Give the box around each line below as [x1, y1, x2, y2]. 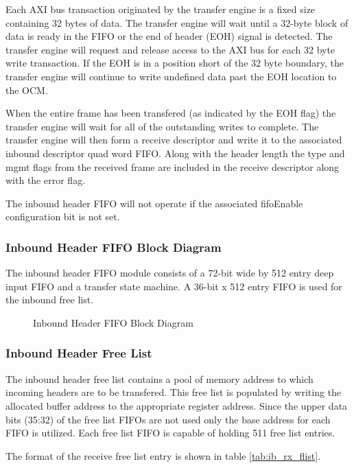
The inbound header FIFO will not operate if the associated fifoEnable [5, 196, 303, 210]
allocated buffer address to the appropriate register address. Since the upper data [5, 398, 348, 412]
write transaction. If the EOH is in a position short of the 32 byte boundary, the [5, 56, 344, 70]
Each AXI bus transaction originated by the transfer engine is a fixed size [5, 2, 316, 16]
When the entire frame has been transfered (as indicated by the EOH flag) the [5, 106, 336, 120]
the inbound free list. [5, 292, 94, 307]
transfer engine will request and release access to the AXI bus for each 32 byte [5, 42, 335, 56]
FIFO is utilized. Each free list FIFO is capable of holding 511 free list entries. [5, 425, 335, 440]
